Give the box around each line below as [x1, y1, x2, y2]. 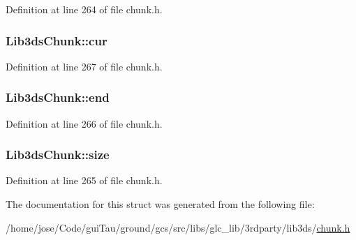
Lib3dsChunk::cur [6, 31, 107, 49]
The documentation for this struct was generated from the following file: [6, 197, 315, 211]
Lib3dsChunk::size [6, 146, 110, 163]
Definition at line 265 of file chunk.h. [6, 173, 163, 188]
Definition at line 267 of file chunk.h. [6, 59, 163, 73]
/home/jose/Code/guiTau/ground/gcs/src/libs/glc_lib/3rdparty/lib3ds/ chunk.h [6, 220, 350, 234]
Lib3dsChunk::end [6, 89, 110, 106]
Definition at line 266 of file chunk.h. [6, 116, 163, 130]
